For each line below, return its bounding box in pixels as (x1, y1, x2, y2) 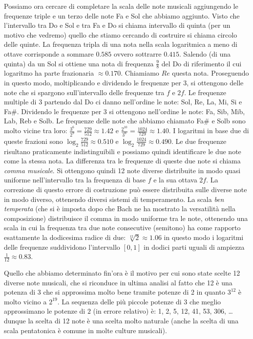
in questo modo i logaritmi (164, 232, 244, 242)
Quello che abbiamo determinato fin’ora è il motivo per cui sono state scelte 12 (4, 268, 240, 278)
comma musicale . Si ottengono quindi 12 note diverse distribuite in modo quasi (4, 165, 241, 175)
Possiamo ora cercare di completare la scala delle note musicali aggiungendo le (4, 1, 238, 11)
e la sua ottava (153, 175, 197, 185)
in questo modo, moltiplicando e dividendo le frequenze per (4, 77, 181, 87)
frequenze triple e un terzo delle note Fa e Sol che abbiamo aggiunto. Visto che (4, 10, 240, 20)
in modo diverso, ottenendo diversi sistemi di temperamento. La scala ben (4, 194, 224, 204)
